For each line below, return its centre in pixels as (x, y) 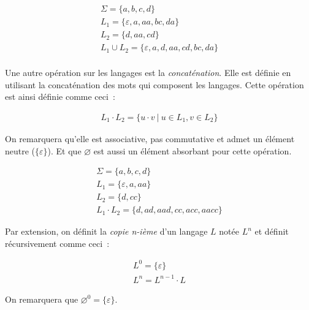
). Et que (64, 150)
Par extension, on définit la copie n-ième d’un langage (106, 231)
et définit (272, 231)
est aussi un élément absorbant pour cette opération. (193, 150)
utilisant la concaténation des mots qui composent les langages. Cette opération (154, 84)
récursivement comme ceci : (57, 243)
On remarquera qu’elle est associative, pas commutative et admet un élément (150, 138)
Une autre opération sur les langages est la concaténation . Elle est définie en (148, 73)
